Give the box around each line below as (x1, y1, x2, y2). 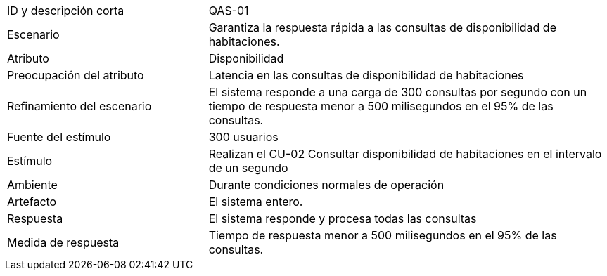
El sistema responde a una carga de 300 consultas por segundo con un (208, 85, 587, 99)
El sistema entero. (208, 195, 303, 209)
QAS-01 (208, 4, 249, 18)
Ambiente (7, 178, 58, 192)
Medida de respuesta (7, 235, 120, 249)
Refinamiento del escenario (7, 99, 152, 113)
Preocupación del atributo (7, 68, 144, 82)
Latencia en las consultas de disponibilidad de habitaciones (208, 68, 524, 82)
